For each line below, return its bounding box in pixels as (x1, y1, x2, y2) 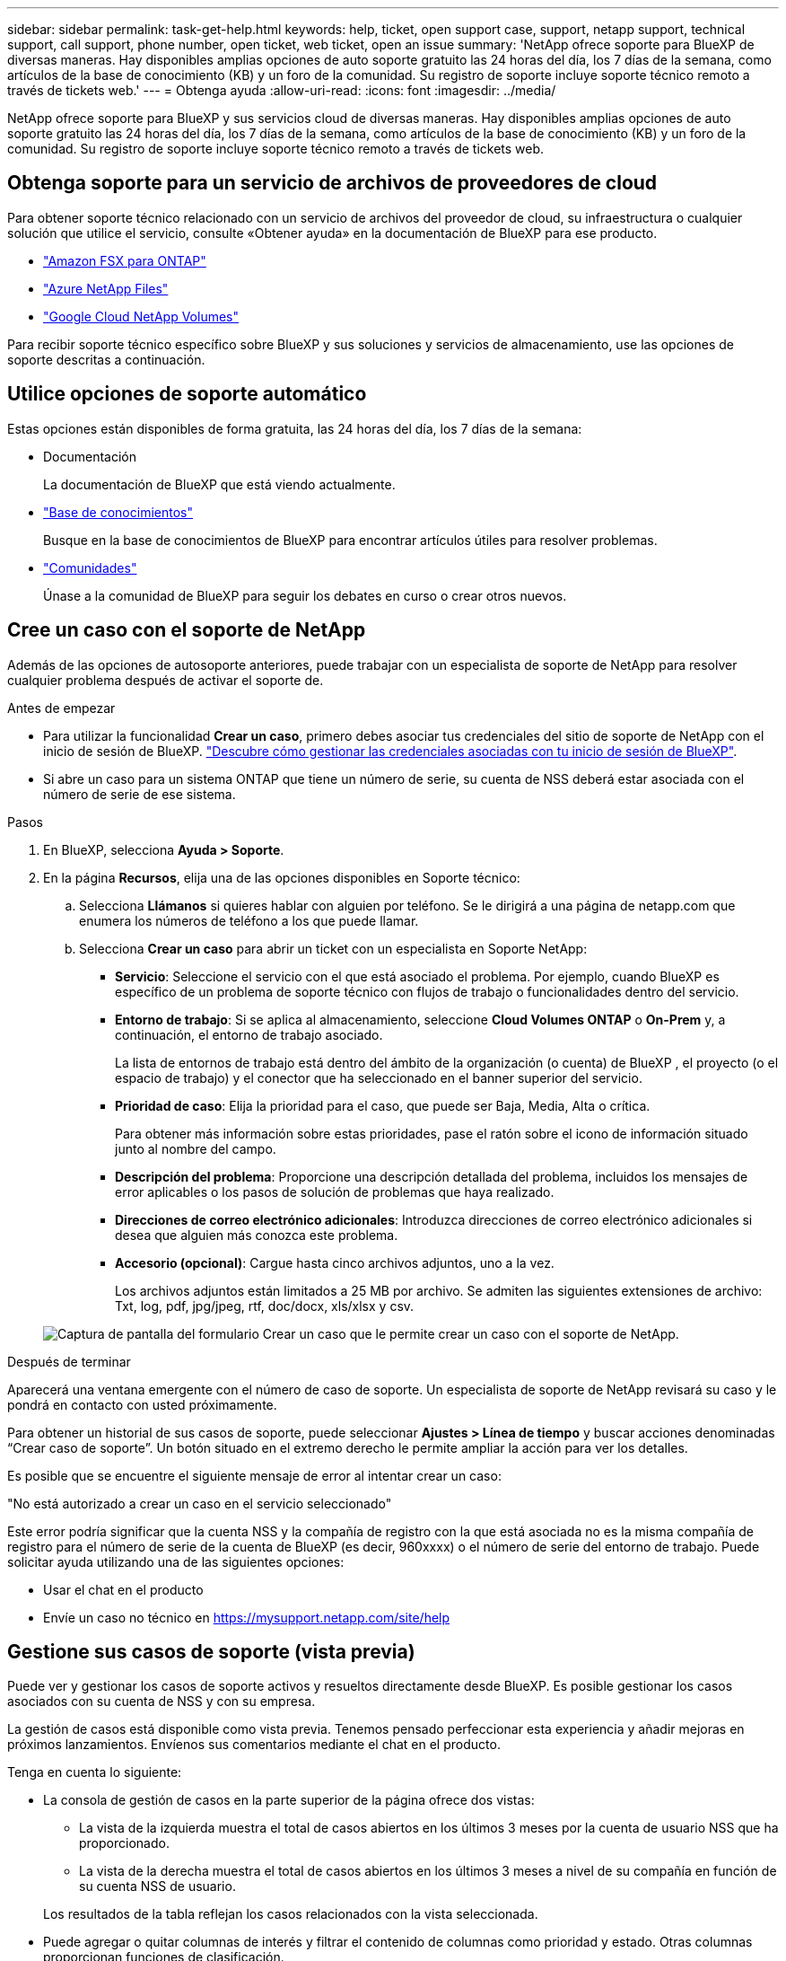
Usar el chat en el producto (43, 1581, 204, 1597)
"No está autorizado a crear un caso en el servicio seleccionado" (7, 1495, 392, 1511)
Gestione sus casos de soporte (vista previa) (7, 1640, 415, 1663)
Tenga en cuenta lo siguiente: (7, 1764, 182, 1781)
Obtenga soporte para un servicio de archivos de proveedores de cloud (7, 171, 658, 195)
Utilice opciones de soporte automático (7, 383, 367, 406)
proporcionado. (79, 1835, 170, 1851)
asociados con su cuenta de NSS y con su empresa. (7, 1693, 316, 1710)
